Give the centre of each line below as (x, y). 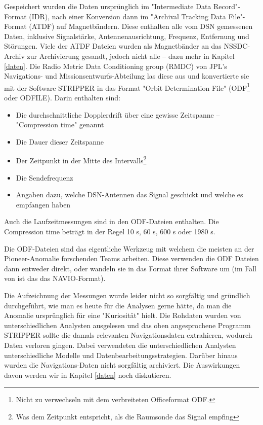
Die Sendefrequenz (45, 177)
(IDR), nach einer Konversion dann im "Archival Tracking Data (127, 16)
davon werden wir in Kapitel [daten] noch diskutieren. (88, 375)
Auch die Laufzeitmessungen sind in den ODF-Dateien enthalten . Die (112, 221)
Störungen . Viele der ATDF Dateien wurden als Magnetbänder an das (113, 46)
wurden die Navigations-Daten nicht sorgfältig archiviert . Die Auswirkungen (122, 365)
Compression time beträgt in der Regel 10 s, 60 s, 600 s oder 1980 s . (110, 231)
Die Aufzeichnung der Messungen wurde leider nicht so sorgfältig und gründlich (127, 295)
